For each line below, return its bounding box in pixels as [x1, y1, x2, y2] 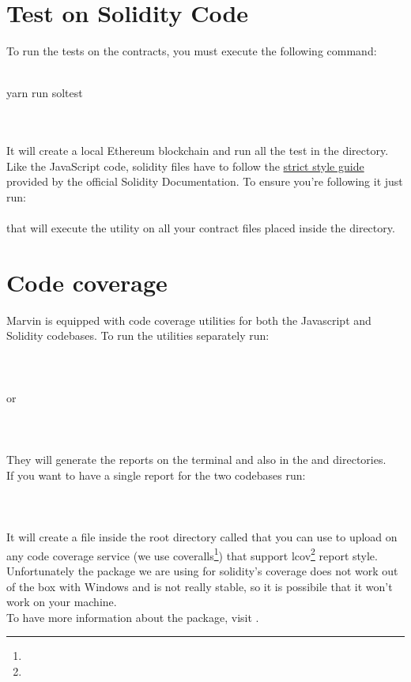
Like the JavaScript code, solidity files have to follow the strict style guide [6, 157, 364, 174]
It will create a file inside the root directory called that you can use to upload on [6, 529, 398, 545]
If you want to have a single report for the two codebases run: [6, 466, 306, 483]
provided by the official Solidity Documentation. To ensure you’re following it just [6, 173, 403, 190]
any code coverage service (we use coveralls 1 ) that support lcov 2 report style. [6, 544, 378, 563]
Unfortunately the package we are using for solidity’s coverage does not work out [6, 562, 398, 578]
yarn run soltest [6, 85, 83, 101]
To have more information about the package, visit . [6, 609, 259, 625]
